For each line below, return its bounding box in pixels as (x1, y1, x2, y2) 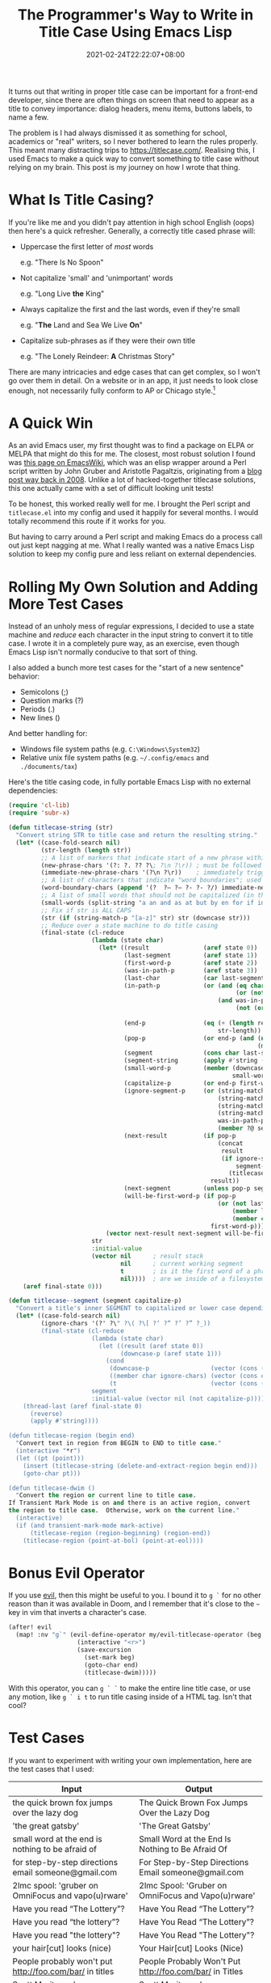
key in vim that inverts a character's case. (8, 1608, 147, 1617)
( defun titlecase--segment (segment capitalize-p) (8, 1296, 182, 1305)
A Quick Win (8, 414, 94, 432)
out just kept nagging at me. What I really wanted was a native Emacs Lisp (8, 540, 255, 551)
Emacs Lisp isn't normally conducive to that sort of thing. (8, 647, 198, 657)
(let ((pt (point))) (15, 1454, 85, 1462)
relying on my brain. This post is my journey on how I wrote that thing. (8, 162, 240, 171)
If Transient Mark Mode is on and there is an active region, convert (8, 1499, 251, 1507)
